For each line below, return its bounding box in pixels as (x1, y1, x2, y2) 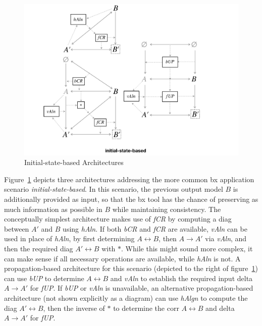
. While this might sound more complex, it (121, 243, 253, 253)
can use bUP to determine (4, 273, 84, 283)
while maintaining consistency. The (112, 203, 221, 214)
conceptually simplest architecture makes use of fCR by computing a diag (4, 213, 232, 224)
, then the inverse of (43, 302, 105, 313)
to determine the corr (113, 302, 179, 313)
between (4, 223, 29, 234)
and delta (205, 302, 235, 313)
